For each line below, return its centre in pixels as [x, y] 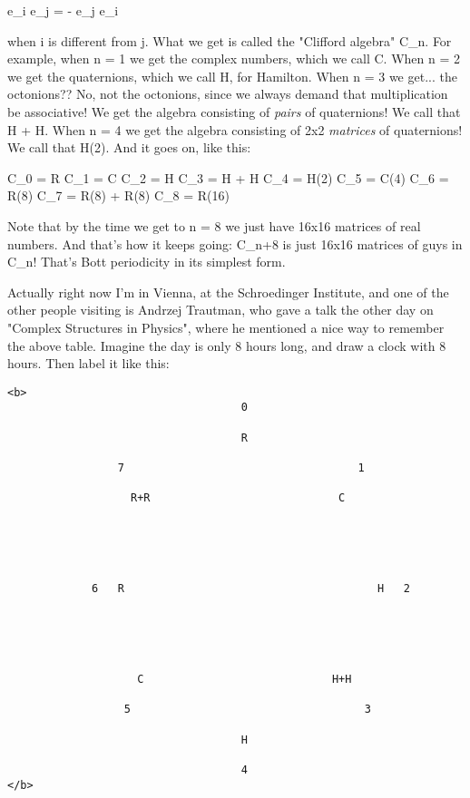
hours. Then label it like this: [88, 363]
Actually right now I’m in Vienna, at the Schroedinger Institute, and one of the [228, 292]
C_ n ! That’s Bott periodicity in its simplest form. [147, 262]
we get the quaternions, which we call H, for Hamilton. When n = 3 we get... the [232, 76]
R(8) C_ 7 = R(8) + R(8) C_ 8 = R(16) [118, 195]
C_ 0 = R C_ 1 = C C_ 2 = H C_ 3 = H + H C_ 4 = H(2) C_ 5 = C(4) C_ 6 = [228, 177]
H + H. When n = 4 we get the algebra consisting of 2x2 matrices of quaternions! [235, 129]
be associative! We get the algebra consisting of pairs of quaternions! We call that [234, 111]
